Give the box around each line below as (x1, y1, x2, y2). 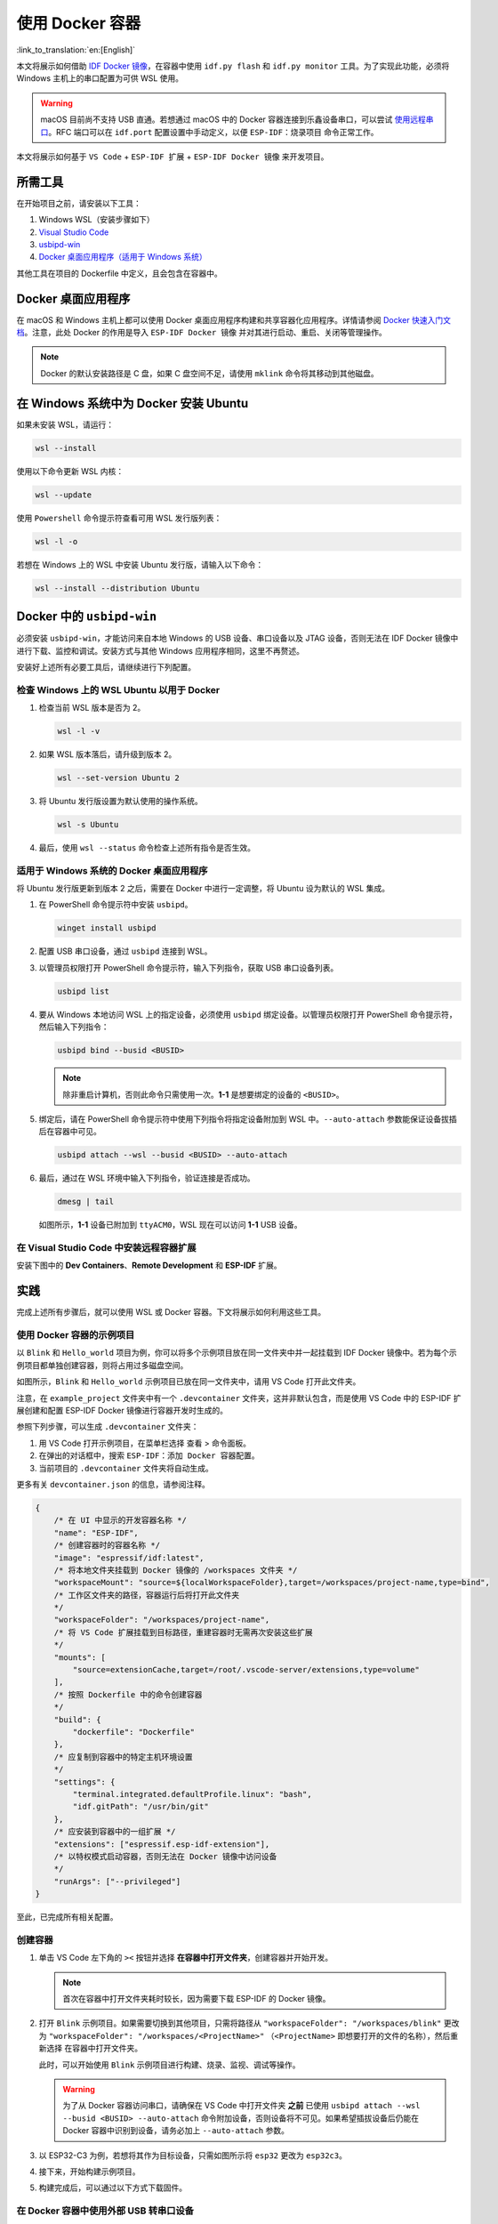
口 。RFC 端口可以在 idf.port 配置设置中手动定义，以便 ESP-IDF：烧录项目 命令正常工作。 (40, 126, 379, 137)
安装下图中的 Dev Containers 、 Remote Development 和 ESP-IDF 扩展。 (16, 1260, 282, 1271)
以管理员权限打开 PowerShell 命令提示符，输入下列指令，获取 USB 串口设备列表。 (38, 962, 339, 973)
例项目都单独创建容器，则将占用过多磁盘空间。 (16, 1359, 189, 1370)
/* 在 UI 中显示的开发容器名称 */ (53, 1515, 187, 1526)
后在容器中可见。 (38, 1126, 101, 1137)
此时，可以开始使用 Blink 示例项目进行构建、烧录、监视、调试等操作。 (38, 2059, 301, 2070)
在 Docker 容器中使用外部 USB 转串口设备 (16, 2204, 195, 2217)
